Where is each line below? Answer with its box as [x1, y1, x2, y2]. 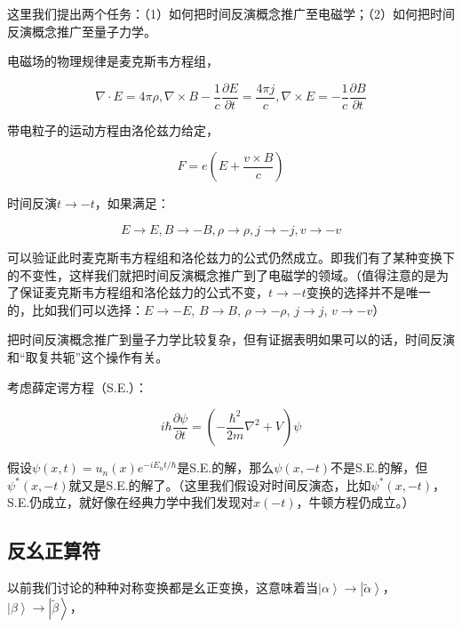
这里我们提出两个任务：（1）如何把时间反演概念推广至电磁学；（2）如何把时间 [7, 4, 455, 22]
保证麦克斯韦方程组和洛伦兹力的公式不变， [19, 283, 268, 302]
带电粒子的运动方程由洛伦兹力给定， [7, 120, 219, 139]
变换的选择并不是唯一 [306, 283, 431, 302]
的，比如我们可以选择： [7, 300, 144, 318]
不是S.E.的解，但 [331, 458, 428, 477]
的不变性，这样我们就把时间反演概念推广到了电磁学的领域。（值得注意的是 [7, 265, 436, 284]
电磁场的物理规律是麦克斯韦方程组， [7, 52, 219, 70]
